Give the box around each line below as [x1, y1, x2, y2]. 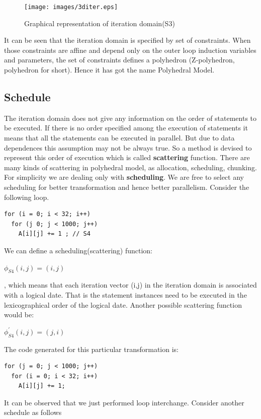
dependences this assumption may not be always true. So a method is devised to [4, 142, 252, 153]
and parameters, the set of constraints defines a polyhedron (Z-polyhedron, [4, 54, 235, 65]
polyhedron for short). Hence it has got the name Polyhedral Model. [4, 64, 215, 75]
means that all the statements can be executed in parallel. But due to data [4, 132, 235, 143]
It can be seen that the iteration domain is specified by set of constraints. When [4, 35, 251, 45]
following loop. [4, 191, 49, 202]
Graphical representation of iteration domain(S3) [24, 18, 175, 28]
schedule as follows [4, 407, 62, 417]
